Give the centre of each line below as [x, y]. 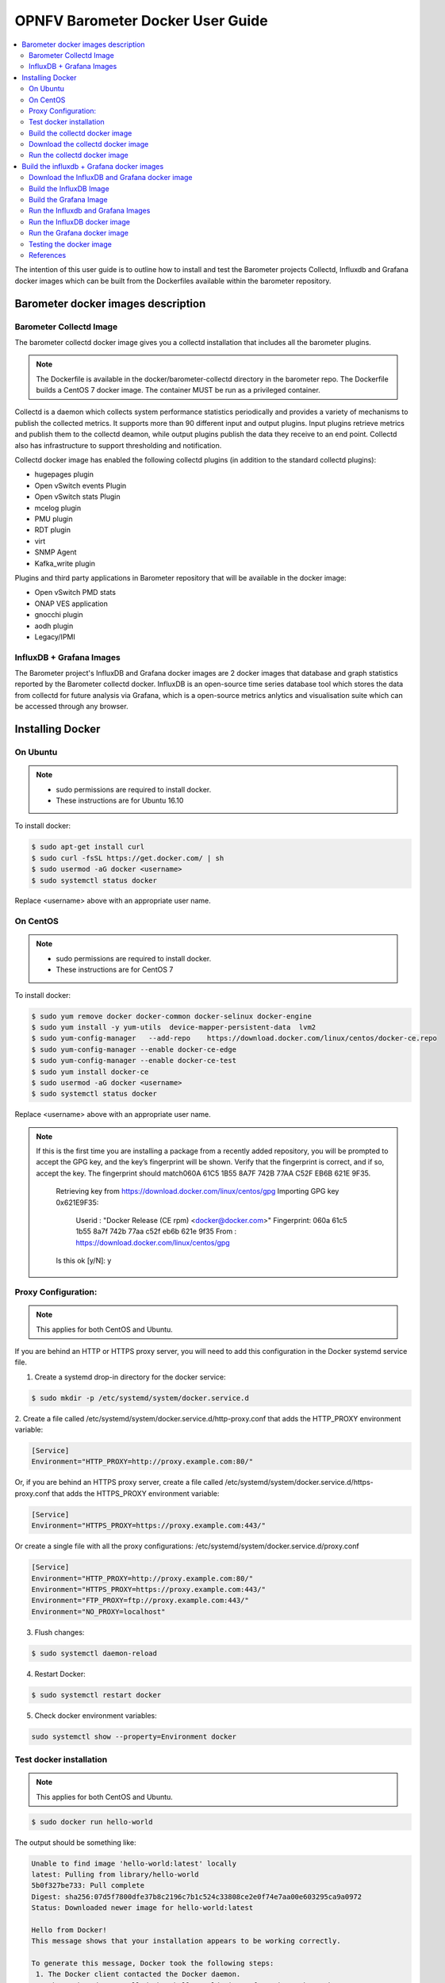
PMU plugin [54, 519]
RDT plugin [53, 530]
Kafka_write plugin [65, 563]
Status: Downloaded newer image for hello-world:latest [142, 1908]
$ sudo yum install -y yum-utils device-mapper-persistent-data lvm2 [174, 1027]
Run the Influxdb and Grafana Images [90, 211]
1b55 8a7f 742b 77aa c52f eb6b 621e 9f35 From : [156, 1231]
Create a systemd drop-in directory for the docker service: [130, 1377]
